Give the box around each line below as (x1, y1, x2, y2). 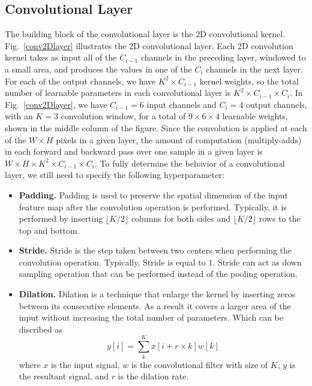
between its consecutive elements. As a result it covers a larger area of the (19, 299, 291, 312)
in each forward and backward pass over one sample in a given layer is (5, 145, 263, 158)
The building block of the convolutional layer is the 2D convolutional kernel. (5, 28, 286, 40)
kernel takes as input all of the (5, 51, 117, 64)
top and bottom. (19, 224, 80, 236)
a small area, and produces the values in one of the (5, 62, 192, 75)
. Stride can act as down (212, 255, 302, 268)
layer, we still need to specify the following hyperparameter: (5, 168, 224, 181)
